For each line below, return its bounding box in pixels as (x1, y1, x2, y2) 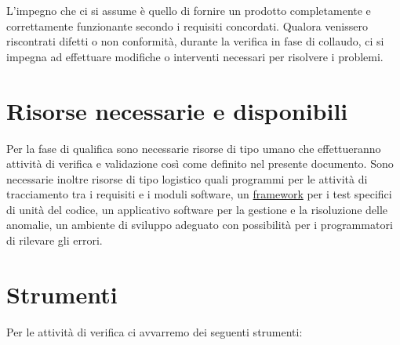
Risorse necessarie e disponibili (6, 94, 348, 126)
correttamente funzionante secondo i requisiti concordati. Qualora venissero (6, 17, 368, 34)
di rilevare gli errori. (6, 232, 103, 249)
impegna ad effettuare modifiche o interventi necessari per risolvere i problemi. (6, 48, 384, 64)
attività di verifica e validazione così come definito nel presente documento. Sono (6, 155, 394, 172)
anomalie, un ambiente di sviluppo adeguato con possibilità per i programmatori (6, 216, 393, 233)
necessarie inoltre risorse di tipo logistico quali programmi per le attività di (6, 170, 368, 187)
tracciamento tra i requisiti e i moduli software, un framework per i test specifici (6, 186, 392, 202)
